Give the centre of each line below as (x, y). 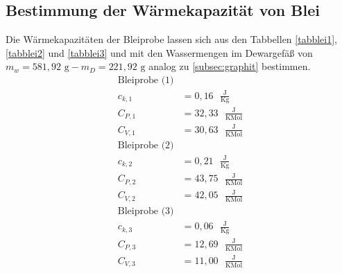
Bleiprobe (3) (146, 211)
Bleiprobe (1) (146, 80)
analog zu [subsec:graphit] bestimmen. (230, 66)
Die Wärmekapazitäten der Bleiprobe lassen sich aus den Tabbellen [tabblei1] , (172, 39)
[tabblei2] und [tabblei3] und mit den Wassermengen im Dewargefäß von (159, 52)
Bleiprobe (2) (146, 146)
